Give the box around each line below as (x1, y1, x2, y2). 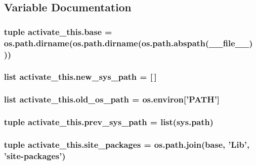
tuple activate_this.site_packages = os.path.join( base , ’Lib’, (4, 138, 250, 150)
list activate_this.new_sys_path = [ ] (4, 70, 157, 83)
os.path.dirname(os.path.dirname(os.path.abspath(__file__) (4, 36, 253, 49)
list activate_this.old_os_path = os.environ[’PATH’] (4, 93, 220, 105)
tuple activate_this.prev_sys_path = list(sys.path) (4, 116, 213, 128)
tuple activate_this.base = (4, 25, 112, 37)
